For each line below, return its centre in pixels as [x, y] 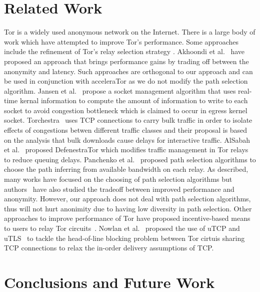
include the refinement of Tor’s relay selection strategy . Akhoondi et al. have [124, 51]
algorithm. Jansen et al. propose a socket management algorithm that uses [120, 90]
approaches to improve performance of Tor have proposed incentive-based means [127, 218]
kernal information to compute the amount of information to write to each [134, 100]
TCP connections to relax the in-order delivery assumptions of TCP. [109, 248]
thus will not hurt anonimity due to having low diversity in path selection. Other [128, 208]
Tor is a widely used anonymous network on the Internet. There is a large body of [130, 32]
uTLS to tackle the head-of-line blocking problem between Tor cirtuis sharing [124, 238]
